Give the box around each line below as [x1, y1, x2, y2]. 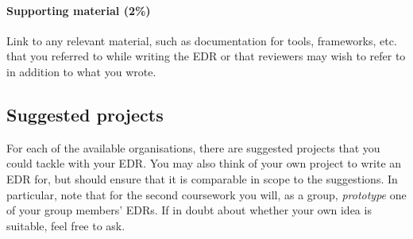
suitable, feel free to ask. [6, 217, 125, 233]
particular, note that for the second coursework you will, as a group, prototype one [6, 186, 407, 202]
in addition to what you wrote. [6, 63, 156, 79]
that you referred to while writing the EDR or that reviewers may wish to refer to [6, 48, 406, 64]
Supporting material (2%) [6, 2, 151, 18]
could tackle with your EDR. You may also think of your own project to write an [6, 155, 402, 172]
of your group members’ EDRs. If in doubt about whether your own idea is [6, 202, 372, 218]
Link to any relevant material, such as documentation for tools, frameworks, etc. [6, 32, 397, 48]
